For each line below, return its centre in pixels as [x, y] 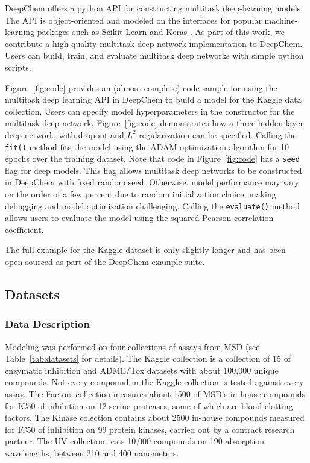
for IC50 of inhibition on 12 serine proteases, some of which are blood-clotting [149, 405]
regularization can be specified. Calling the [218, 134]
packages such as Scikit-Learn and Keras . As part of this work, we [161, 32]
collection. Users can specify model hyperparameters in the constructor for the [150, 111]
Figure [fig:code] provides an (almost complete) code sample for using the [141, 87]
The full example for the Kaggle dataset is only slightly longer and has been [145, 250]
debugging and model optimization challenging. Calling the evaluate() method [152, 206]
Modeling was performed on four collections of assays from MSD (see [132, 346]
